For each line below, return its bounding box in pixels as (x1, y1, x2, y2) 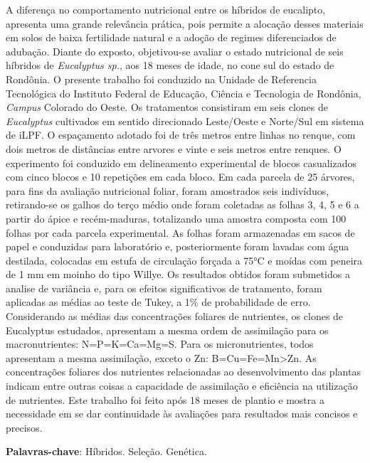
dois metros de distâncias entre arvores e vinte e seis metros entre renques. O (6, 141, 342, 156)
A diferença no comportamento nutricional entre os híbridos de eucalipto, (6, 2, 326, 16)
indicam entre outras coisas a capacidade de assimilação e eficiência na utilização (6, 378, 358, 393)
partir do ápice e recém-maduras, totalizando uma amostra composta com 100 (6, 211, 347, 225)
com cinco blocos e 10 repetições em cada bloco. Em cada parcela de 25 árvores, (6, 169, 355, 184)
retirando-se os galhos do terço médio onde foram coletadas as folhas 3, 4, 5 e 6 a (6, 197, 359, 212)
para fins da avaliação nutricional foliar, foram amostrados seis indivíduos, (6, 183, 329, 198)
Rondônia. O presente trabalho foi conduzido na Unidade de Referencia (6, 71, 317, 86)
